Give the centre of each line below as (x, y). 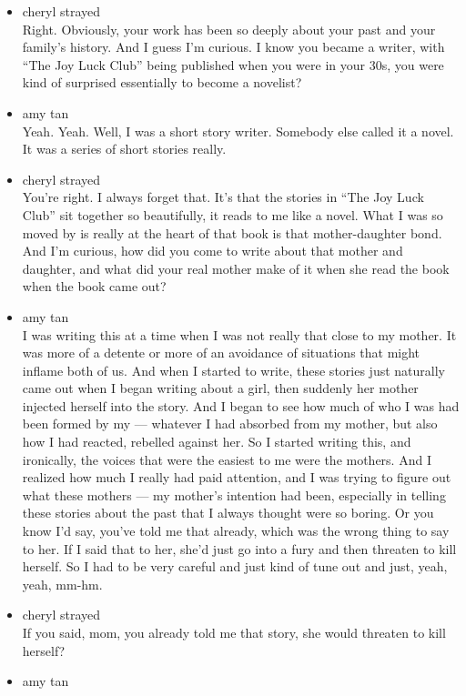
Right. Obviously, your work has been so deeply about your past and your (229, 29)
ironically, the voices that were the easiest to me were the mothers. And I (227, 459)
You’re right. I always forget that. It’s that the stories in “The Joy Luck (223, 197)
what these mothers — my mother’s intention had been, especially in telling (234, 494)
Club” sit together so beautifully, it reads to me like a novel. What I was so (233, 214)
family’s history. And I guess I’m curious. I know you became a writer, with (233, 47)
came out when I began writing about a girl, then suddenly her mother (220, 388)
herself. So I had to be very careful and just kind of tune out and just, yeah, (235, 566)
